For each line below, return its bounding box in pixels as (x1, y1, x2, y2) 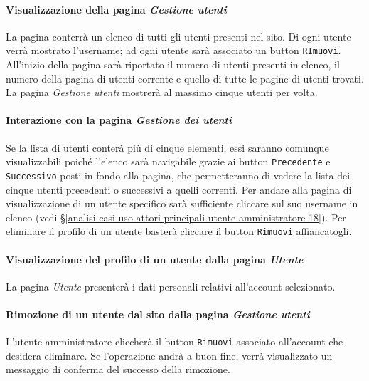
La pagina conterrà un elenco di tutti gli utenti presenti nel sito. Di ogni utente (6, 28, 351, 43)
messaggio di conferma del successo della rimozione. (6, 362, 230, 377)
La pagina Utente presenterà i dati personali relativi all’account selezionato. (6, 278, 336, 293)
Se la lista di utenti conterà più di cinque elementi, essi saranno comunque (6, 140, 329, 155)
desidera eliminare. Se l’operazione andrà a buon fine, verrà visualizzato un (6, 348, 333, 362)
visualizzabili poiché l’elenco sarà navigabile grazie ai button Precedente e (6, 154, 331, 169)
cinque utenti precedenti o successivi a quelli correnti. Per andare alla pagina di (6, 182, 352, 197)
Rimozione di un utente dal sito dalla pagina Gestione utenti (6, 306, 310, 321)
